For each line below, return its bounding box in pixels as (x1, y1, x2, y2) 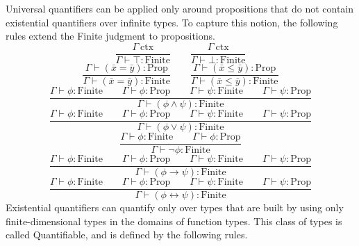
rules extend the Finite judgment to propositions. (6, 28, 215, 43)
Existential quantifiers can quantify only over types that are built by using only (6, 200, 344, 215)
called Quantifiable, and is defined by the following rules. (6, 227, 248, 242)
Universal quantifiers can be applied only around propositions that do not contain (6, 1, 354, 15)
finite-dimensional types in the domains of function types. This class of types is (6, 213, 342, 228)
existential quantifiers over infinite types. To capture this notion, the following (6, 15, 338, 29)
